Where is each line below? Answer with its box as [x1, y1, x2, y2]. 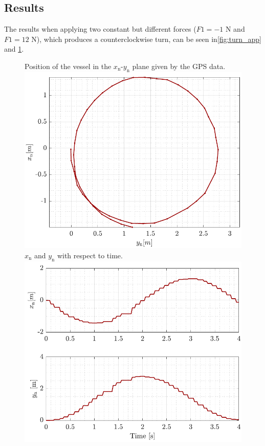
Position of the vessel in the [25, 60, 112, 71]
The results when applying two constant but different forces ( [4, 24, 196, 34]
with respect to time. [57, 250, 123, 260]
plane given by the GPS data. [132, 60, 226, 71]
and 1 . [4, 43, 24, 54]
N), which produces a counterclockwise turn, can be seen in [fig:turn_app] [31, 33, 261, 44]
